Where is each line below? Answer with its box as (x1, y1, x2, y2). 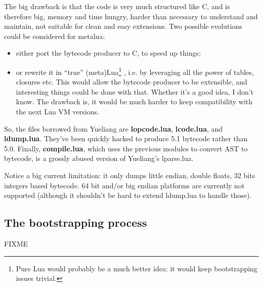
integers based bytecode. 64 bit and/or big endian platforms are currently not (4, 180, 245, 190)
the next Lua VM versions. (16, 106, 99, 116)
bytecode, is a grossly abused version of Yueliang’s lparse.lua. (4, 153, 194, 164)
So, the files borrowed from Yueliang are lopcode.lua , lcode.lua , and (4, 123, 223, 134)
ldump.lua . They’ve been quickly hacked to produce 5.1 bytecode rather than (4, 133, 248, 144)
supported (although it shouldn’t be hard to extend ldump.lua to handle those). (4, 190, 252, 200)
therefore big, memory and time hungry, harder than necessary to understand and (4, 11, 258, 21)
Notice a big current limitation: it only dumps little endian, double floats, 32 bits (4, 170, 255, 180)
